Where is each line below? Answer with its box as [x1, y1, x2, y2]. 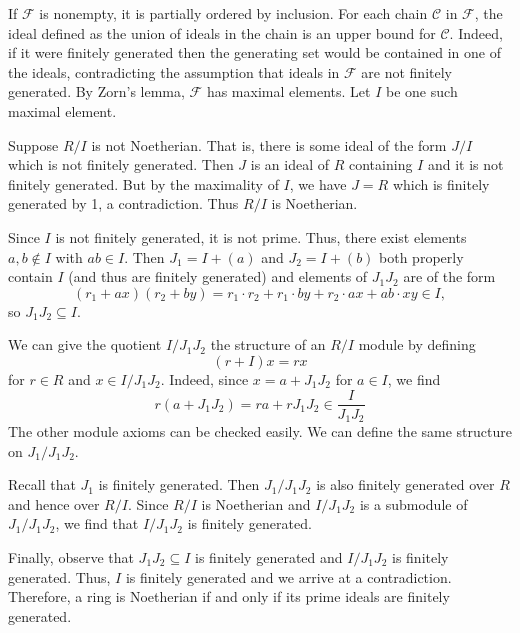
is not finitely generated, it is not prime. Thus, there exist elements [55, 226, 467, 247]
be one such [386, 81, 458, 102]
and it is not [427, 154, 504, 175]
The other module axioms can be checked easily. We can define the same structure [8, 421, 512, 442]
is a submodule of [359, 493, 468, 514]
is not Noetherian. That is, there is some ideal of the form [91, 134, 447, 155]
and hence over [8, 493, 100, 514]
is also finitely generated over [316, 474, 495, 495]
